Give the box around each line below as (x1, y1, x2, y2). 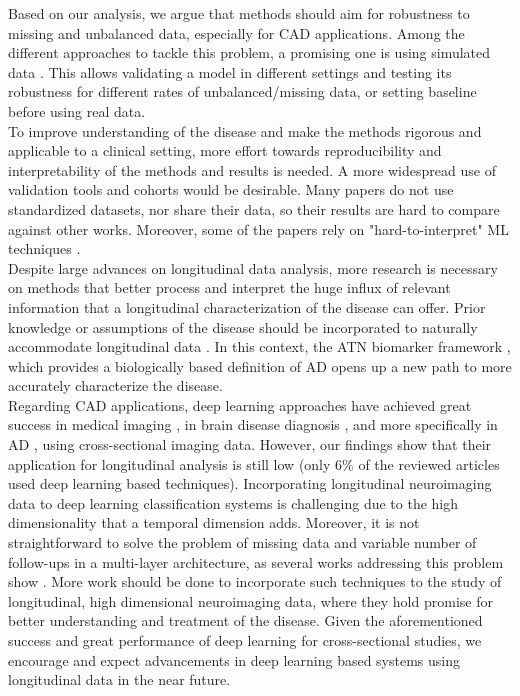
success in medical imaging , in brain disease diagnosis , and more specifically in (8, 414, 498, 435)
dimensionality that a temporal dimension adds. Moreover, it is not (8, 512, 420, 533)
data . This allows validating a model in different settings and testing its (8, 61, 452, 82)
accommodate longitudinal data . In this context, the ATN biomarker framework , (8, 336, 511, 357)
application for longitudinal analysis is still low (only (8, 453, 331, 474)
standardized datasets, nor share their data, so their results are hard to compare (8, 198, 500, 219)
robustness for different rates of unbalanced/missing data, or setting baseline (8, 81, 477, 102)
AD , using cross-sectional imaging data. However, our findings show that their (8, 434, 492, 455)
